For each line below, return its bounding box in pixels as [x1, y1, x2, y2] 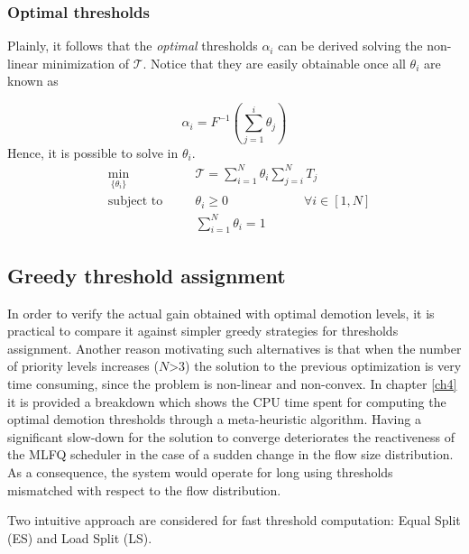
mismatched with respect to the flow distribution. [7, 480, 281, 499]
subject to [107, 195, 163, 208]
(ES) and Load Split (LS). [7, 528, 152, 547]
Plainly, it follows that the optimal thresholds [7, 36, 258, 55]
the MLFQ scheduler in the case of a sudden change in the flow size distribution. [7, 445, 454, 464]
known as [7, 71, 59, 90]
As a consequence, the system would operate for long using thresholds [7, 462, 393, 481]
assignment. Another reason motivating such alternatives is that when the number [7, 338, 462, 357]
